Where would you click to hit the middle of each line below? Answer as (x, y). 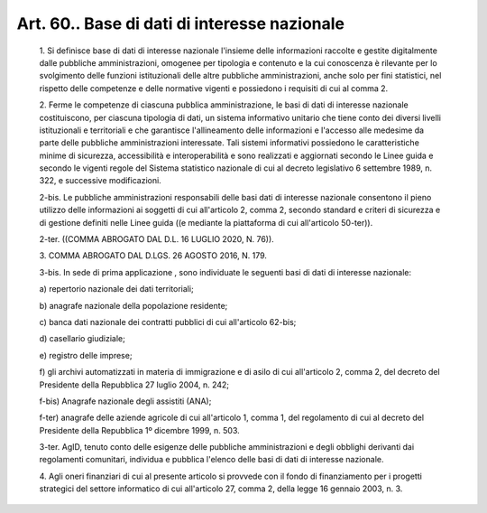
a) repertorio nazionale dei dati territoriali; (116, 289)
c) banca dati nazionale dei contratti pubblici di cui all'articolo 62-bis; (168, 322)
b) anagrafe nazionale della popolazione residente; (133, 305)
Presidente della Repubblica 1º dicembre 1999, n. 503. (140, 430)
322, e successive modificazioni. (100, 181)
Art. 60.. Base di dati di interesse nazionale (181, 23)
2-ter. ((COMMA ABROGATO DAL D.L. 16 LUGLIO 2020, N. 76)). (156, 239)
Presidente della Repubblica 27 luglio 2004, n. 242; (134, 385)
